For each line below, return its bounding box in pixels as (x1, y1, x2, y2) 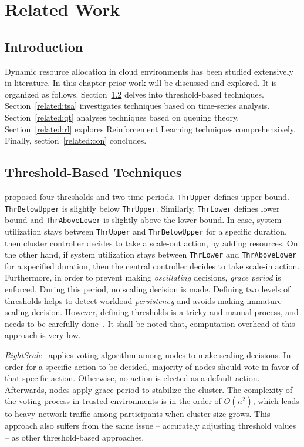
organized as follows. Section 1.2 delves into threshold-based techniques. (5, 88, 264, 100)
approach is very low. (5, 329, 81, 341)
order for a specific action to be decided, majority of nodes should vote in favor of (5, 360, 299, 372)
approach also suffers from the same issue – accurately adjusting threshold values (5, 419, 296, 431)
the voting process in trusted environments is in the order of (5, 395, 221, 407)
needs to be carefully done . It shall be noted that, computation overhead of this (5, 317, 295, 329)
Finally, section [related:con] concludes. (5, 134, 147, 146)
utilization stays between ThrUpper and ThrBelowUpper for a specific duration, (5, 225, 287, 237)
